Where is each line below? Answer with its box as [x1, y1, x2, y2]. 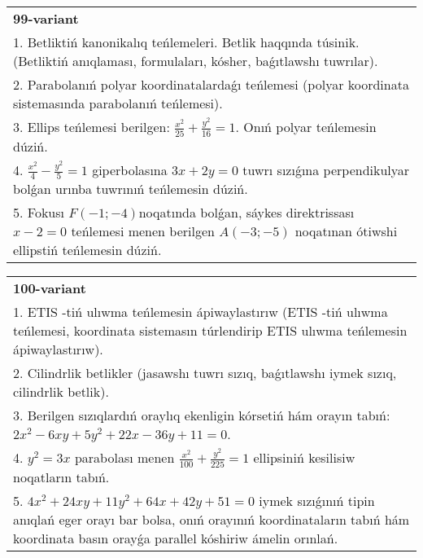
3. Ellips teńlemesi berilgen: [13, 117, 170, 136]
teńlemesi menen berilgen [71, 222, 215, 241]
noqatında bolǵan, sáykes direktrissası [138, 203, 355, 222]
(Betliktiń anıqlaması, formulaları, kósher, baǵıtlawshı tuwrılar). [13, 51, 378, 70]
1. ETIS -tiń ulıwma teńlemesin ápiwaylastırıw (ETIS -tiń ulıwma [13, 302, 388, 322]
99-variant [13, 9, 79, 28]
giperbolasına [92, 160, 168, 179]
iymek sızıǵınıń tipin [259, 490, 375, 510]
